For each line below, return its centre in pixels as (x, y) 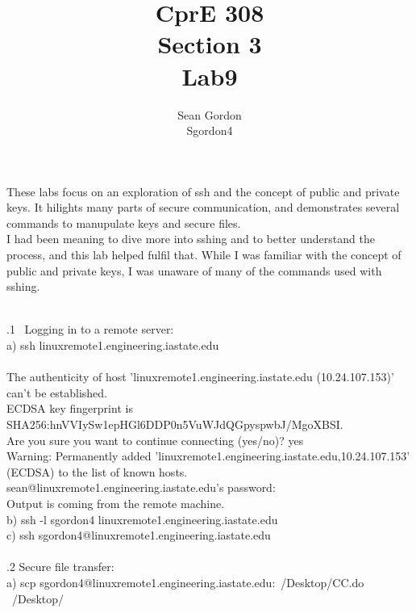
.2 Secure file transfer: (60, 567)
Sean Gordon (210, 114)
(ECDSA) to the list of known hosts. (97, 471)
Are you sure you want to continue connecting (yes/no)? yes (155, 440)
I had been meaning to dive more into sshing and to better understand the (191, 239)
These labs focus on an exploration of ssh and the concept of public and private (203, 191)
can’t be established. (57, 392)
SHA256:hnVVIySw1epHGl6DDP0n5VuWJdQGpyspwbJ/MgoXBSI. (175, 424)
